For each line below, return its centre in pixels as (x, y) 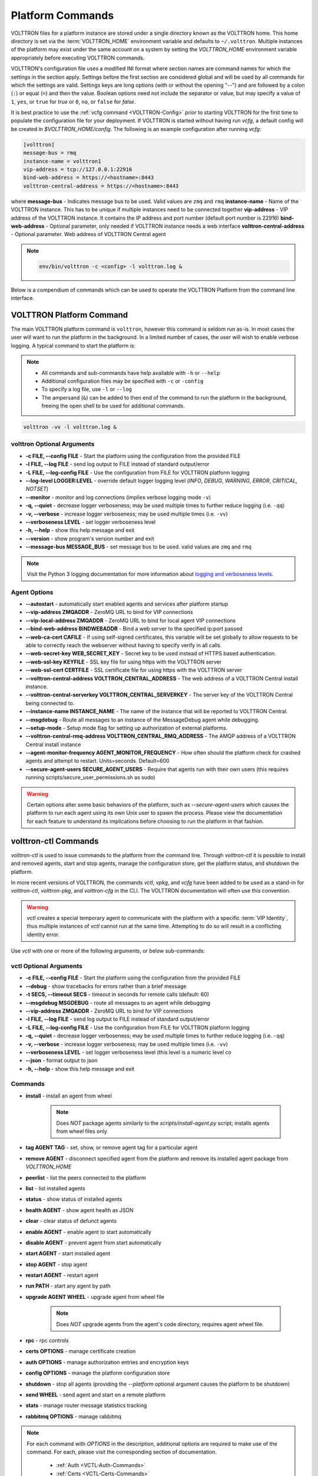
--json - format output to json (62, 1060)
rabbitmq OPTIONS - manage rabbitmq (74, 1416)
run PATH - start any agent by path (68, 1286)
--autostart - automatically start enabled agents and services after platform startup (127, 604)
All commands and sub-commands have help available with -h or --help (131, 373)
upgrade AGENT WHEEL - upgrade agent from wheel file (95, 1297)
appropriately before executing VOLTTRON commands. (78, 58)
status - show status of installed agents (74, 1199)
